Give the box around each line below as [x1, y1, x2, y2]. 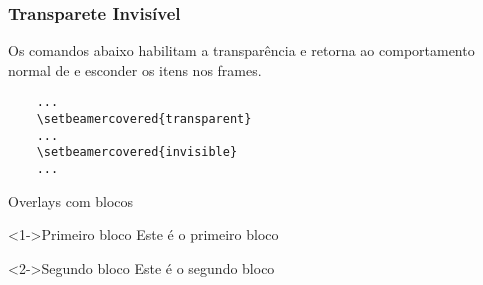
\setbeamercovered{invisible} [36, 145, 238, 160]
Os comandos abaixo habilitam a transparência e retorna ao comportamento [8, 40, 475, 61]
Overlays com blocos [8, 190, 134, 211]
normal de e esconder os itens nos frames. [8, 59, 262, 80]
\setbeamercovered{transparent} [36, 112, 252, 127]
